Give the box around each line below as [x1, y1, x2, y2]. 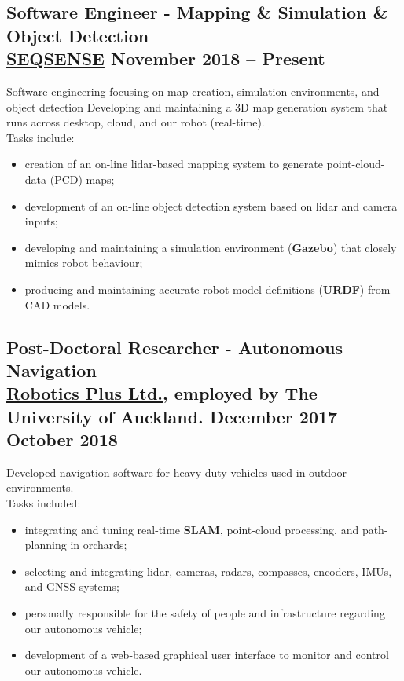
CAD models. [24, 296, 90, 313]
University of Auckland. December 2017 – [6, 404, 354, 428]
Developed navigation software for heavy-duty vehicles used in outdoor [6, 463, 347, 480]
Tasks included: [6, 495, 81, 511]
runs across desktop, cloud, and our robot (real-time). [6, 114, 265, 130]
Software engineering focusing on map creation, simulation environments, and [6, 82, 380, 99]
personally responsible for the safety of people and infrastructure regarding [24, 605, 385, 621]
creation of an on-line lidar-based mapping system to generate [24, 156, 323, 172]
